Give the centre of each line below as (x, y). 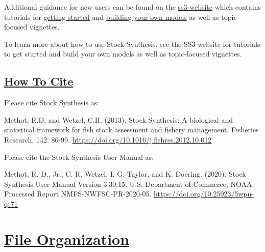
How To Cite (39, 81)
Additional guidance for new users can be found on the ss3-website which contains (132, 7)
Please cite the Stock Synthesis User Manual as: (79, 157)
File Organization (67, 239)
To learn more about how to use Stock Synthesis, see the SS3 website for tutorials (132, 44)
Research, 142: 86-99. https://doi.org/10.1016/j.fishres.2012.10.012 (108, 139)
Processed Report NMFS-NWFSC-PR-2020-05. (78, 194)
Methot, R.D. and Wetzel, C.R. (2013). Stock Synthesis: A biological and (118, 119)
